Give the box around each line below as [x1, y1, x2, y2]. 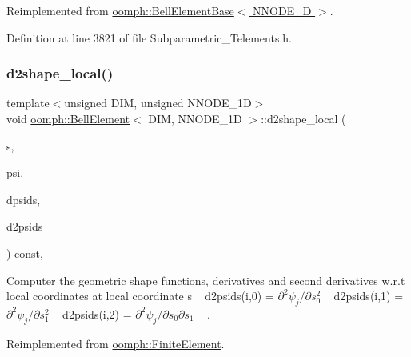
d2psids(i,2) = [62, 305, 132, 322]
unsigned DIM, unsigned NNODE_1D [64, 94, 252, 111]
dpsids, [6, 191, 41, 207]
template [6, 94, 50, 111]
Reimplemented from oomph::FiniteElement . [6, 335, 225, 351]
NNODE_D [253, 2, 312, 18]
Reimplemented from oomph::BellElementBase [6, 2, 234, 18]
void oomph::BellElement [6, 110, 130, 126]
